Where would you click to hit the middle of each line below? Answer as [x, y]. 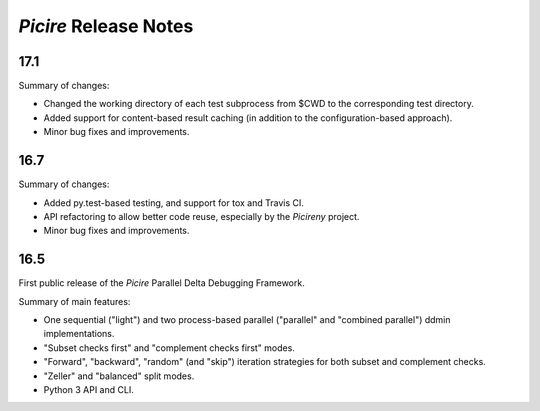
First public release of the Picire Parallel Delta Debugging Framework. [161, 283]
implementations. [79, 334]
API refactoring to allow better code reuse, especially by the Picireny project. [201, 216]
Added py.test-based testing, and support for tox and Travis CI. [173, 202]
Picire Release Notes [106, 26]
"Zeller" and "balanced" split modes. [119, 376]
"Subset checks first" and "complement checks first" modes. [169, 347]
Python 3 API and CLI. [88, 389]
